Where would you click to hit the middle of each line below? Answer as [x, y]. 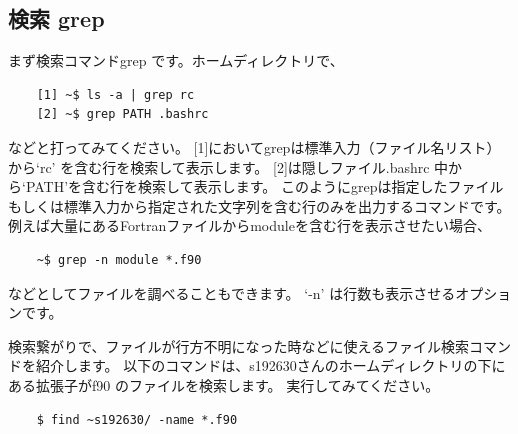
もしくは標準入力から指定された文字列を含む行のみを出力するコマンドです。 [259, 205]
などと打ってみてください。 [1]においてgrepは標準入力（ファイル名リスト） [254, 146]
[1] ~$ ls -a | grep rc [115, 94]
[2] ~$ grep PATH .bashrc [122, 114]
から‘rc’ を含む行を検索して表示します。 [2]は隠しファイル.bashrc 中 [228, 166]
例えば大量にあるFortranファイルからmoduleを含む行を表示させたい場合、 [249, 225]
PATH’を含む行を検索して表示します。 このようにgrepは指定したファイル [264, 186]
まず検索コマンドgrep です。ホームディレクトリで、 [176, 60]
